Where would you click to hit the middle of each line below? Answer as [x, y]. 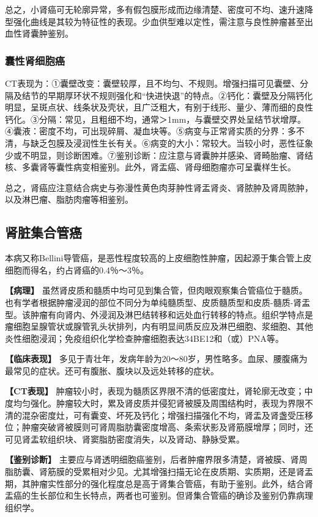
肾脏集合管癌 [43, 232]
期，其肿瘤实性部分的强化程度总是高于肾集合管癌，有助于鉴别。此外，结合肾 [159, 483]
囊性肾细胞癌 [35, 60]
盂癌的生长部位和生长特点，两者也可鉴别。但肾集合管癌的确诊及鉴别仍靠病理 [159, 495]
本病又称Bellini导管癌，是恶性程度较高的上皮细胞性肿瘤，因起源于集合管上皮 [158, 258]
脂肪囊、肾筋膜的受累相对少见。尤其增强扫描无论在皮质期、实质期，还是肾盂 [159, 472]
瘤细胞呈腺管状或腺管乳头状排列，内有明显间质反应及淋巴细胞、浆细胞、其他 [159, 326]
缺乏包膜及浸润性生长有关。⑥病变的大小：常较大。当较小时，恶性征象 [172, 143]
